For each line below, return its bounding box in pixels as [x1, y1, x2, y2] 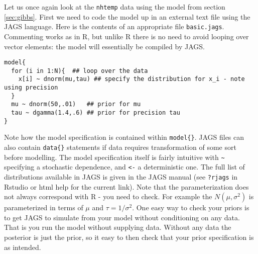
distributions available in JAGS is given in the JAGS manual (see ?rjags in [4, 171, 238, 182]
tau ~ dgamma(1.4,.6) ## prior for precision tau [11, 109, 180, 117]
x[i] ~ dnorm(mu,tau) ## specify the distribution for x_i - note [18, 75, 245, 83]
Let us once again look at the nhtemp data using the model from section [4, 2, 225, 12]
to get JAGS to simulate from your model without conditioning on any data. [4, 212, 240, 222]
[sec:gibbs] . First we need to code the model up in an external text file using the [4, 11, 250, 22]
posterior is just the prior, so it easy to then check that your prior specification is [4, 232, 254, 242]
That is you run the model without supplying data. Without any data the [4, 222, 231, 232]
